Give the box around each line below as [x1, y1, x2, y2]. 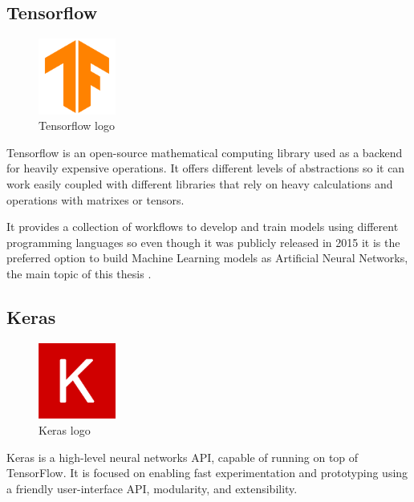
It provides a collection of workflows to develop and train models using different [6, 218, 399, 235]
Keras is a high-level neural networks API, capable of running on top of [6, 448, 359, 465]
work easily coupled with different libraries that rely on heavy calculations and [6, 176, 393, 192]
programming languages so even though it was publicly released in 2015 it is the [6, 233, 400, 250]
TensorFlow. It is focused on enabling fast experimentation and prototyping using [6, 464, 408, 481]
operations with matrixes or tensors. [6, 191, 185, 208]
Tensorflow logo [39, 117, 116, 134]
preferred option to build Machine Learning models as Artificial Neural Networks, [6, 249, 408, 266]
